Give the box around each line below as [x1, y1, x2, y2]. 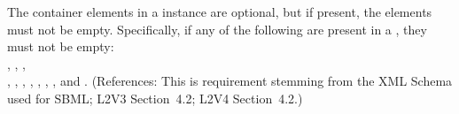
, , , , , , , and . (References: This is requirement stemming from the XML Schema [7, 72, 453, 90]
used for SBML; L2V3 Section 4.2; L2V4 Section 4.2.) [7, 88, 303, 107]
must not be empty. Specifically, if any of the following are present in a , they [7, 19, 427, 38]
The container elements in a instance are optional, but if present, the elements [7, 3, 432, 20]
